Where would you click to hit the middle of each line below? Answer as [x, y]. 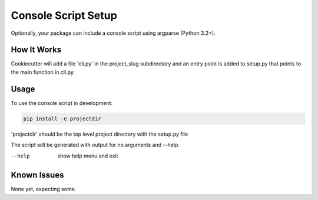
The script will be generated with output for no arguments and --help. [95, 145]
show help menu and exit [88, 156]
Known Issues [37, 175]
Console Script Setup [64, 15]
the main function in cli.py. [43, 72]
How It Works [36, 50]
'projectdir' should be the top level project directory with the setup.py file [100, 134]
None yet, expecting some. [44, 189]
